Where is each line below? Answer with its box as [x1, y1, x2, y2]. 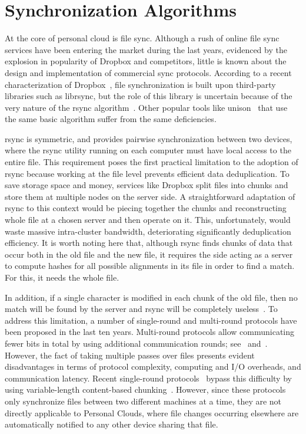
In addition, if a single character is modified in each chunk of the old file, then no [5, 291, 298, 303]
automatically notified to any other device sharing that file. [5, 418, 218, 430]
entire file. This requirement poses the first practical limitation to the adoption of [5, 156, 298, 168]
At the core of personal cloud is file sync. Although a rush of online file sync [5, 32, 280, 44]
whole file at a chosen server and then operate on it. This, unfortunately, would [5, 213, 291, 226]
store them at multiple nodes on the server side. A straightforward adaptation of [5, 190, 295, 202]
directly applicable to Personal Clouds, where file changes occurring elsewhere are [5, 406, 299, 419]
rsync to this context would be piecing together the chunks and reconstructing [5, 202, 287, 214]
